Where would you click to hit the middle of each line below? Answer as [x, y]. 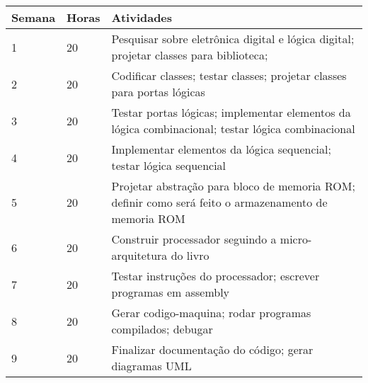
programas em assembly [171, 292]
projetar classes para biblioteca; [190, 55]
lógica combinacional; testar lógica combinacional [233, 128]
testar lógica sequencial [169, 165]
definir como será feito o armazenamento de [219, 202]
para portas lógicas [158, 92]
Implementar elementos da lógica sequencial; [221, 149]
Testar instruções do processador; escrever [215, 276]
